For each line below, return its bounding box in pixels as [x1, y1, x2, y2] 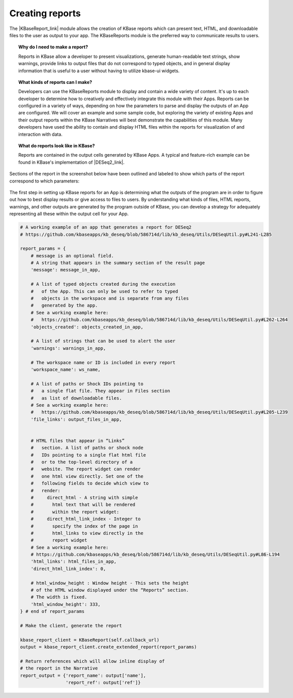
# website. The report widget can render [30, 466, 141, 472]
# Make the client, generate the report [20, 623, 122, 628]
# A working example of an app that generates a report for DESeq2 [20, 224, 192, 230]
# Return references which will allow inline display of [20, 658, 165, 664]
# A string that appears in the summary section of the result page [30, 260, 205, 266]
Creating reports [9, 8, 81, 19]
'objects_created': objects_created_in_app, [30, 324, 144, 330]
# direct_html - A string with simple [30, 495, 138, 500]
